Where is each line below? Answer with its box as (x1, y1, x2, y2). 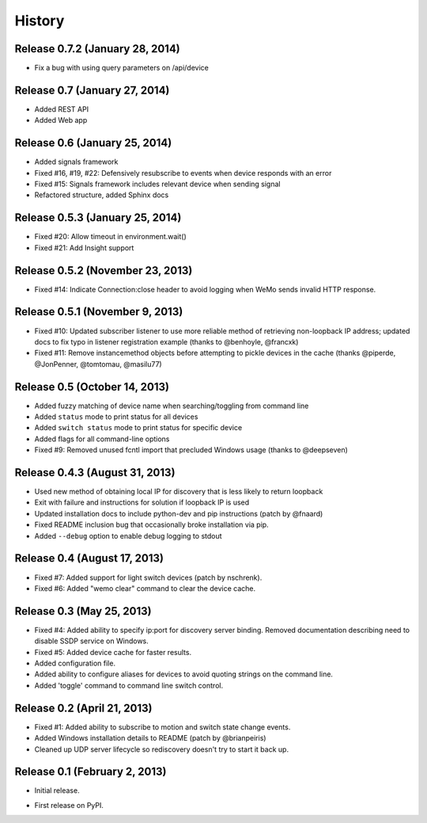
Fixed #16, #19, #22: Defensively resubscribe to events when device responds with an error (34, 168, 332, 177)
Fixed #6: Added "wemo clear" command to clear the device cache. (34, 583, 256, 593)
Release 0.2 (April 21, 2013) (14, 701, 153, 714)
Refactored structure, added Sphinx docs (34, 190, 169, 200)
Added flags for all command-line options (34, 434, 170, 444)
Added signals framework (34, 157, 119, 166)
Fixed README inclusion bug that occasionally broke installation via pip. (34, 520, 269, 530)
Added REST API (34, 104, 89, 114)
